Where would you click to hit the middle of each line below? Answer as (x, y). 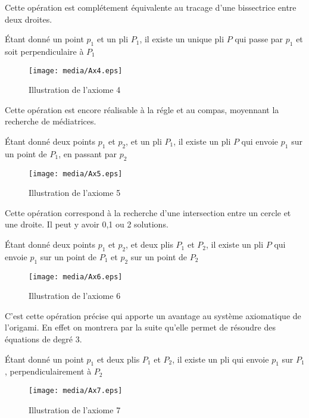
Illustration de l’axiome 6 (75, 296)
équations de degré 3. (43, 339)
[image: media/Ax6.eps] (76, 277)
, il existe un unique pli (182, 39)
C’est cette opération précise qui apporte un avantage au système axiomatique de (153, 315)
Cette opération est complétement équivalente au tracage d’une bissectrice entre (151, 7)
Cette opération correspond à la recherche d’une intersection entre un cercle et (148, 212)
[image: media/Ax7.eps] (76, 391)
